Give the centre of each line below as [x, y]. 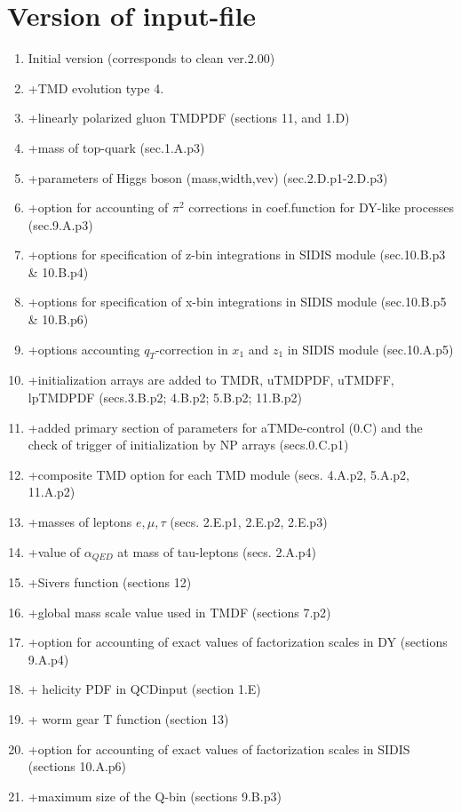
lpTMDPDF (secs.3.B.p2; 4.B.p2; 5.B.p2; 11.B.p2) [165, 398]
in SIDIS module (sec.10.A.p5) [370, 349]
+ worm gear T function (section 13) [128, 719]
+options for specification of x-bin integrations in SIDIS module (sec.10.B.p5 [237, 302]
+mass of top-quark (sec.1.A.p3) [116, 147]
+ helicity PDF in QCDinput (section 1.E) [144, 689]
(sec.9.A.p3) [60, 224]
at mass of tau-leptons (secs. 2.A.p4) [217, 551]
